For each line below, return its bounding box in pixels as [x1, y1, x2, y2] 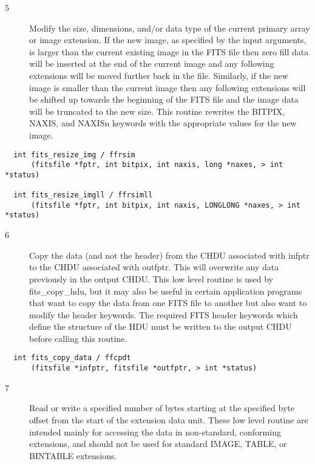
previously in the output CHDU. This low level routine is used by [29, 272, 273, 285]
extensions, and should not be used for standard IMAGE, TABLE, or [29, 437, 287, 450]
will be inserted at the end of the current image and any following [29, 57, 274, 70]
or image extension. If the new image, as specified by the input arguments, [29, 33, 307, 46]
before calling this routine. [29, 332, 127, 344]
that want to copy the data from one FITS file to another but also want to [29, 296, 307, 309]
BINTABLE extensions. [29, 449, 117, 462]
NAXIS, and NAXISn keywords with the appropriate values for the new [29, 117, 297, 129]
